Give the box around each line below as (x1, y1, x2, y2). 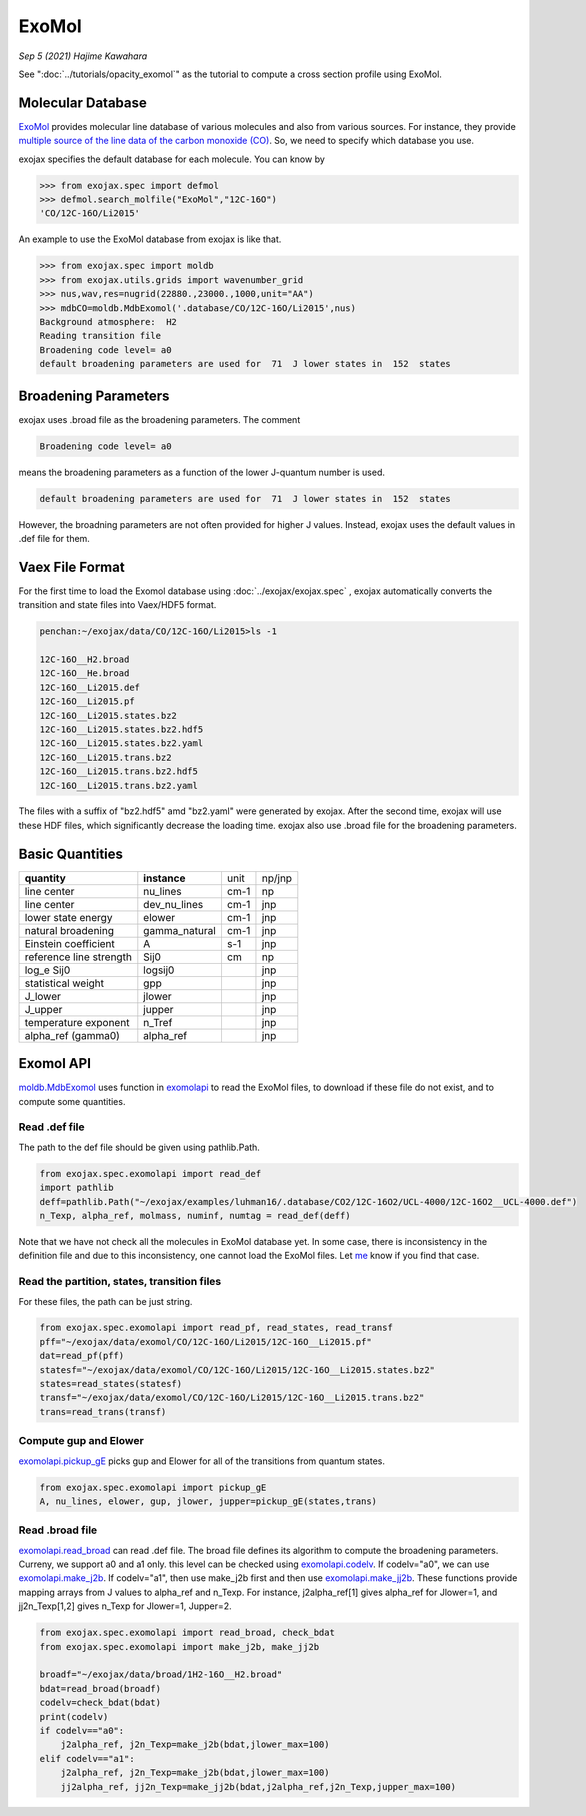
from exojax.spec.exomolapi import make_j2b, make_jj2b (39, 1641, 320, 1652)
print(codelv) (39, 1711, 109, 1722)
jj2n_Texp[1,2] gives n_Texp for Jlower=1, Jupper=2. (18, 1600, 232, 1612)
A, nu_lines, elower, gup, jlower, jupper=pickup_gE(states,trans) (39, 1495, 378, 1507)
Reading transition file (39, 330, 162, 342)
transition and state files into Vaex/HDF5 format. (18, 599, 217, 611)
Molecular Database (18, 94, 147, 111)
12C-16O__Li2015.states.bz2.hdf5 (39, 723, 204, 735)
